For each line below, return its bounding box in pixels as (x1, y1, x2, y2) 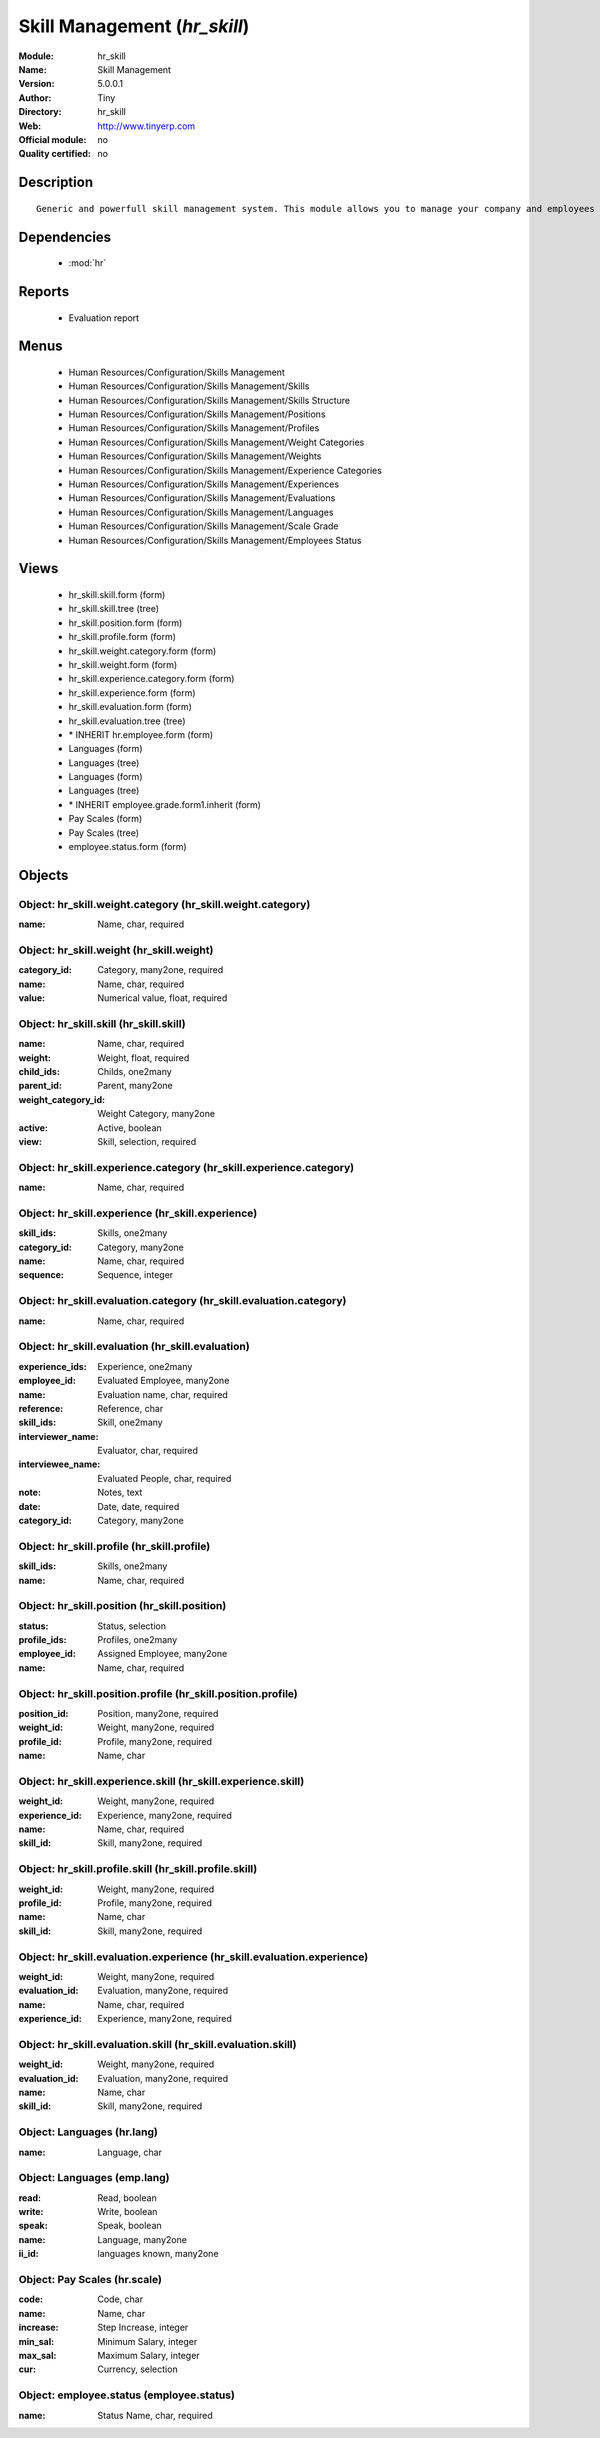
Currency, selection (97, 2363, 179, 2375)
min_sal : (18, 2335, 55, 2347)
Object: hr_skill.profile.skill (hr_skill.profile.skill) (18, 1862, 258, 1876)
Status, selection (97, 1620, 167, 1632)
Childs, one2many (97, 1066, 172, 1078)
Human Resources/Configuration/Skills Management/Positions (68, 408, 326, 420)
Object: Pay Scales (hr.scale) (18, 2273, 162, 2287)
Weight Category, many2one (97, 1108, 215, 1120)
